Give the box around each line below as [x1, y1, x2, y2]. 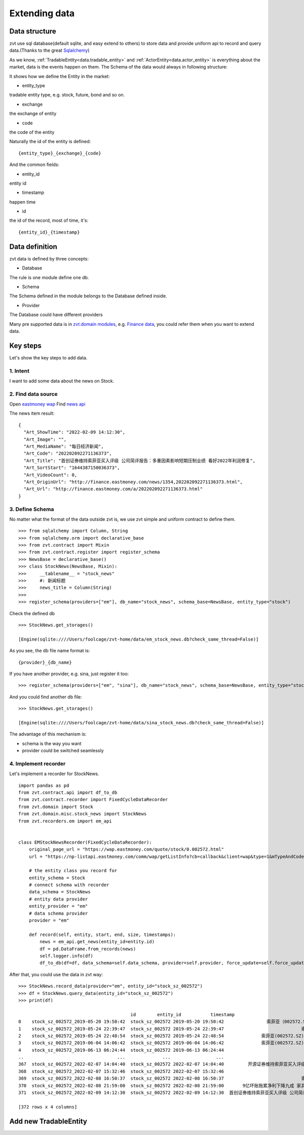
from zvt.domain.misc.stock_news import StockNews [18, 811, 147, 817]
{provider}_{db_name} [18, 659, 72, 665]
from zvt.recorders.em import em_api [18, 818, 112, 824]
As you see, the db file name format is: [9, 648, 90, 654]
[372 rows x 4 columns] [18, 1104, 78, 1110]
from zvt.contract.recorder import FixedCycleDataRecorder [18, 797, 168, 803]
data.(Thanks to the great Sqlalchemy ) [9, 47, 90, 53]
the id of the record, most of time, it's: [9, 217, 89, 223]
